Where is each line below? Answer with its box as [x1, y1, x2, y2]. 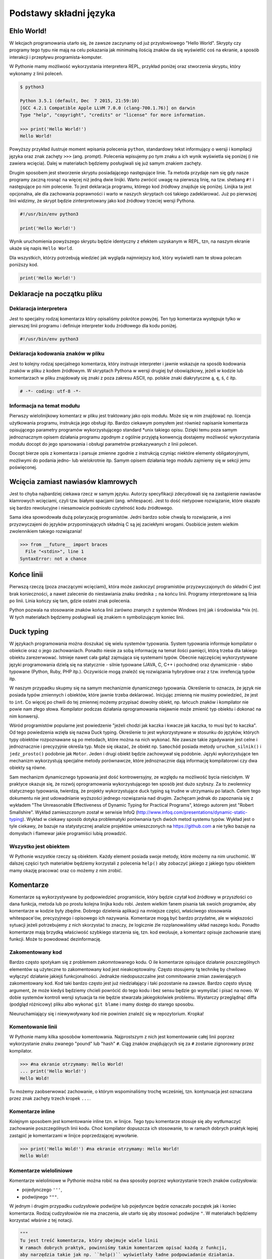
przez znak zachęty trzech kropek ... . [9, 1095, 91, 1101]
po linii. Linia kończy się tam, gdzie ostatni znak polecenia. [9, 597, 131, 604]
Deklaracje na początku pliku [9, 290, 103, 298]
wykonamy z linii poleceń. [9, 71, 63, 77]
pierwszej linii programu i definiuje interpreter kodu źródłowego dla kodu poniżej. [9, 323, 177, 329]
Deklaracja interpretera [9, 305, 67, 312]
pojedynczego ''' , [22, 1186, 62, 1193]
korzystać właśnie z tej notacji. [9, 1217, 73, 1223]
